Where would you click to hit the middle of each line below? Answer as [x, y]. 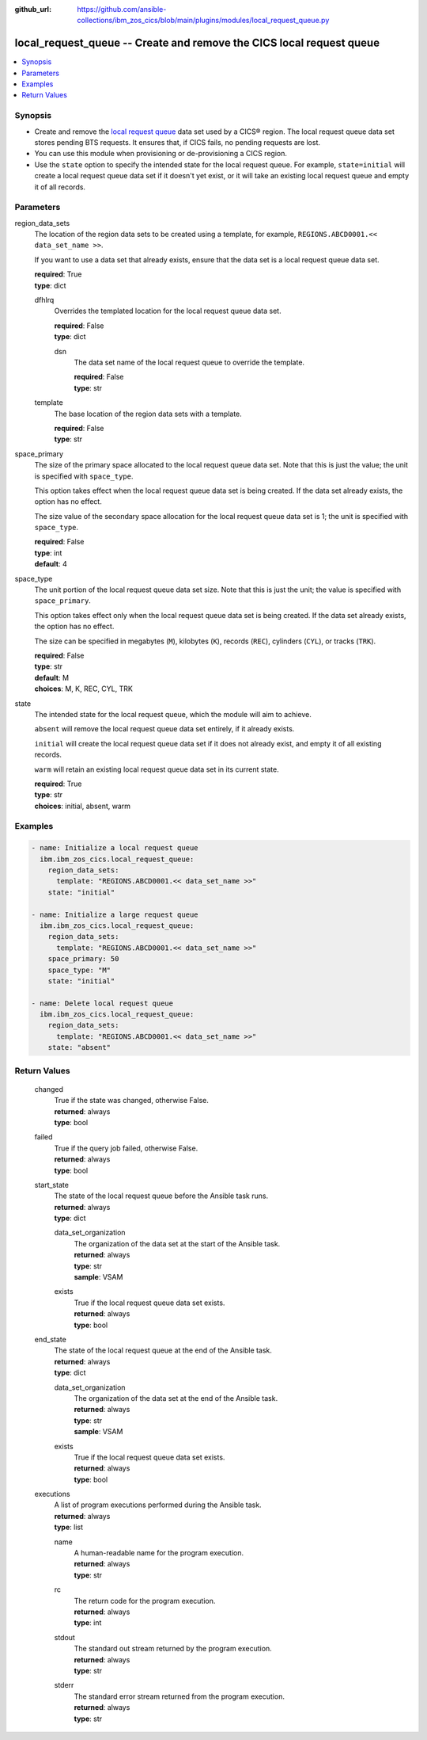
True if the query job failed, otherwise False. [126, 1148]
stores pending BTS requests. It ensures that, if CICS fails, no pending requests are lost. [177, 142]
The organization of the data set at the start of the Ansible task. [177, 1243]
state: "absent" [79, 1047]
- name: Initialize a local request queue [115, 848]
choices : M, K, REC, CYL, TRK [84, 689]
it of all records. [60, 187]
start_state [51, 1185]
